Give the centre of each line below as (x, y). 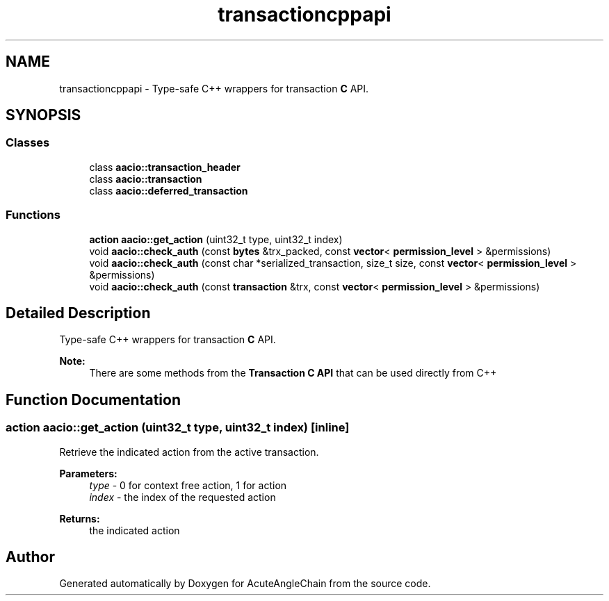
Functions (33, 215)
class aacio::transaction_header (165, 167)
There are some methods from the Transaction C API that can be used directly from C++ (293, 373)
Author (30, 557)
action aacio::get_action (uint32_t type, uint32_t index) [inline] (178, 428)
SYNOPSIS (43, 115)
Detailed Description (78, 313)
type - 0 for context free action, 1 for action (188, 485)
